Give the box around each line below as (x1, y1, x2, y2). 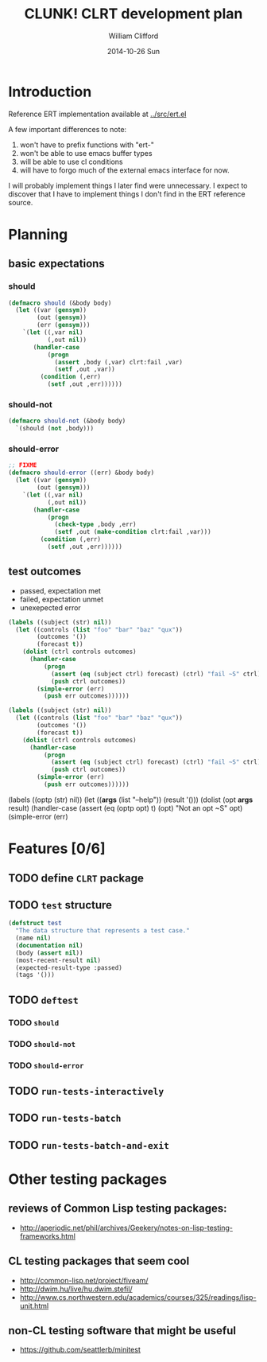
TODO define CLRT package (8, 871, 145, 885)
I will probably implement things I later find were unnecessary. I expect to (8, 181, 248, 190)
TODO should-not (8, 1038, 76, 1049)
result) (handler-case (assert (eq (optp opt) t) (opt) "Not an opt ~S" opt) (8, 803, 243, 812)
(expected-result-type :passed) (15, 963, 123, 971)
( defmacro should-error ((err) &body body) (8, 469, 155, 477)
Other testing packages (8, 1170, 168, 1188)
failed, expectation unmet (19, 594, 103, 604)
